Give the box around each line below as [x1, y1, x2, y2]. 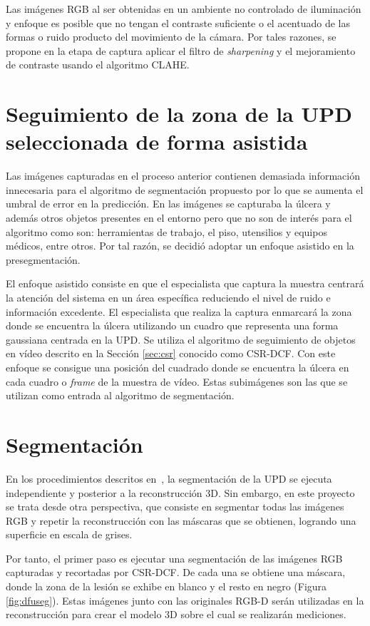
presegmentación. [6, 252, 81, 267]
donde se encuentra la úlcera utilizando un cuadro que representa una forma [6, 318, 339, 333]
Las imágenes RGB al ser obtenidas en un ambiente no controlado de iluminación [6, 1, 361, 16]
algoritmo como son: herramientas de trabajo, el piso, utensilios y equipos [6, 224, 327, 239]
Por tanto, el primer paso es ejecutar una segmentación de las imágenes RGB [6, 550, 343, 565]
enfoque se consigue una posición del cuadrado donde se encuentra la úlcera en [6, 360, 349, 374]
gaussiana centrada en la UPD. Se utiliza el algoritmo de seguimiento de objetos [6, 332, 356, 347]
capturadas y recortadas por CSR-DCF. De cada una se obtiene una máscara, [6, 565, 346, 580]
